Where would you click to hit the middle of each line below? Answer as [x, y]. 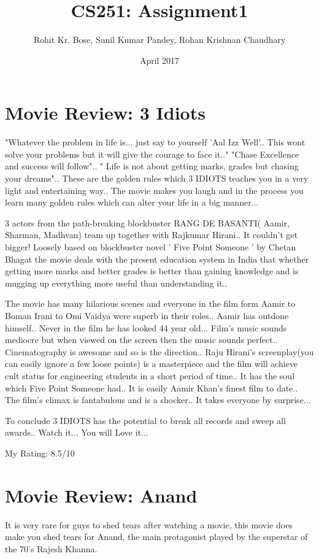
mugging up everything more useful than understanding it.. [116, 283]
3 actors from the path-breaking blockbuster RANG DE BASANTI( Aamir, [148, 222]
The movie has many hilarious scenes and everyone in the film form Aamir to [150, 303]
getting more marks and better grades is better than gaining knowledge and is [152, 271]
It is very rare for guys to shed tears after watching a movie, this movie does [149, 524]
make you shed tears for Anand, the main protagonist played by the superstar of [156, 537]
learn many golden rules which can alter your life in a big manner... [132, 202]
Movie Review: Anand [101, 495]
